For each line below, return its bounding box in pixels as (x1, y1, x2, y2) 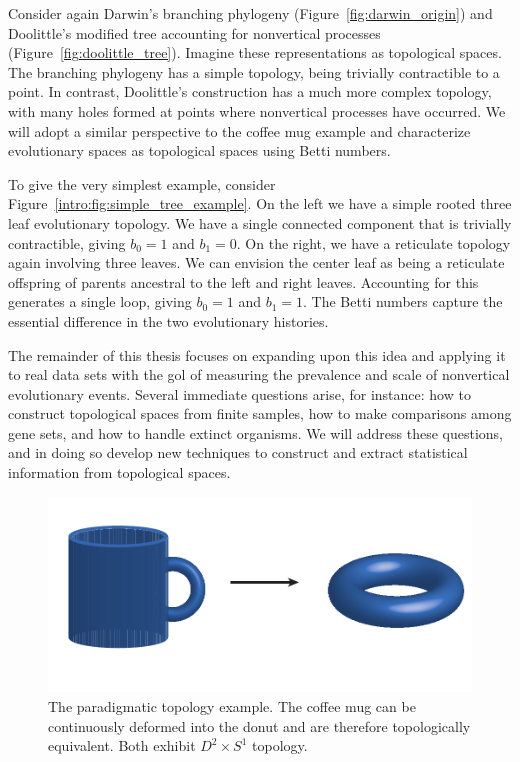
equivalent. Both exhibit (48, 735, 196, 756)
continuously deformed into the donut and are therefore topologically (48, 715, 471, 736)
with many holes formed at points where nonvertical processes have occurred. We (8, 100, 506, 121)
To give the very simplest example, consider (8, 173, 276, 194)
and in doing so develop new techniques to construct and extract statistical (8, 442, 468, 463)
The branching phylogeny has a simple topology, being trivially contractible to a (8, 61, 500, 82)
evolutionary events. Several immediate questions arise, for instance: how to (8, 383, 471, 404)
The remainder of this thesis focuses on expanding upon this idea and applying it (8, 344, 506, 365)
